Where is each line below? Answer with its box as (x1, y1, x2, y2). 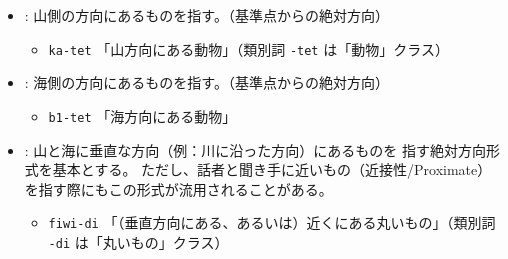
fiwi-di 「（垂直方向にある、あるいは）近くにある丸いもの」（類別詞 (48, 212, 496, 233)
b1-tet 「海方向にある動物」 (48, 105, 237, 126)
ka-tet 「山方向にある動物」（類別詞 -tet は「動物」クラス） (48, 38, 449, 59)
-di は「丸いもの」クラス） (48, 231, 229, 252)
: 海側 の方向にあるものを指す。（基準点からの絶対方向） (24, 72, 389, 93)
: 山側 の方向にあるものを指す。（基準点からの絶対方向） (24, 5, 389, 25)
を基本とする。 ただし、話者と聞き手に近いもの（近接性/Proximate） (38, 159, 492, 180)
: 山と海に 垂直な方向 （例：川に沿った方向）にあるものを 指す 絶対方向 (24, 139, 487, 160)
